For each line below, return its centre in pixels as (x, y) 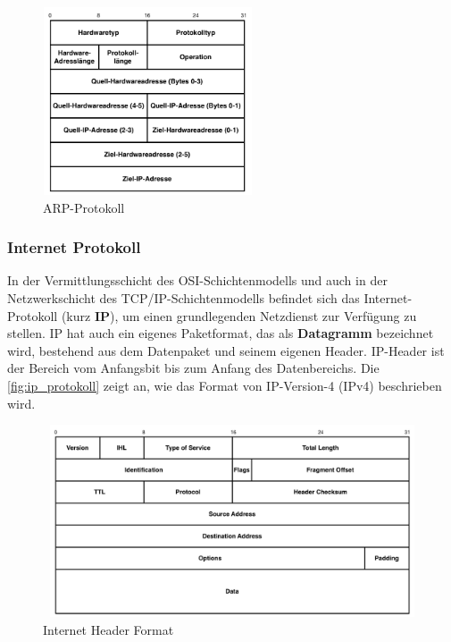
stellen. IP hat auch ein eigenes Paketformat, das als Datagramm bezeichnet (221, 333)
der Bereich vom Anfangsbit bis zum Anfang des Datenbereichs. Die (193, 368)
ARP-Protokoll (84, 207)
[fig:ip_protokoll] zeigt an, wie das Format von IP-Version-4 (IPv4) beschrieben (225, 385)
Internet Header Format (109, 629)
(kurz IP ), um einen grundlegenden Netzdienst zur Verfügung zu (239, 315)
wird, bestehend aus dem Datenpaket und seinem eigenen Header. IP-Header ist (226, 350)
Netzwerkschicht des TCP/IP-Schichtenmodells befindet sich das (184, 298)
